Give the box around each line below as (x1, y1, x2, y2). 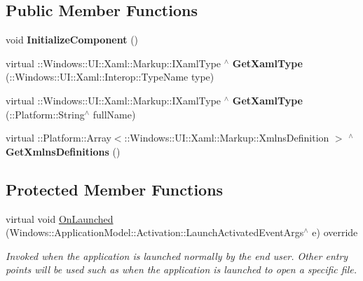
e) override (312, 225, 358, 240)
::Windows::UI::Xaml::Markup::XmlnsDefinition (124, 130, 329, 145)
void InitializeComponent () (6, 32, 139, 47)
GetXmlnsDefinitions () (6, 144, 121, 158)
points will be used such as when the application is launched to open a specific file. (6, 262, 357, 277)
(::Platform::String (6, 107, 85, 121)
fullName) (93, 107, 136, 121)
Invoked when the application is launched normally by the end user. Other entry (6, 248, 348, 263)
